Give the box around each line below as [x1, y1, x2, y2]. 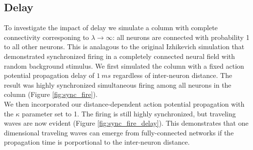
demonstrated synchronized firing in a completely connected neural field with [4, 51, 235, 61]
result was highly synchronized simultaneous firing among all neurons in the [4, 79, 231, 90]
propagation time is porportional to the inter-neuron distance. [4, 137, 190, 147]
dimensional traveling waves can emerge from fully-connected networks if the [4, 127, 234, 137]
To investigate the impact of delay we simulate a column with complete [4, 22, 218, 33]
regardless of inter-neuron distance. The [113, 70, 232, 80]
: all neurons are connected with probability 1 [113, 32, 250, 42]
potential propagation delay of [4, 70, 94, 80]
